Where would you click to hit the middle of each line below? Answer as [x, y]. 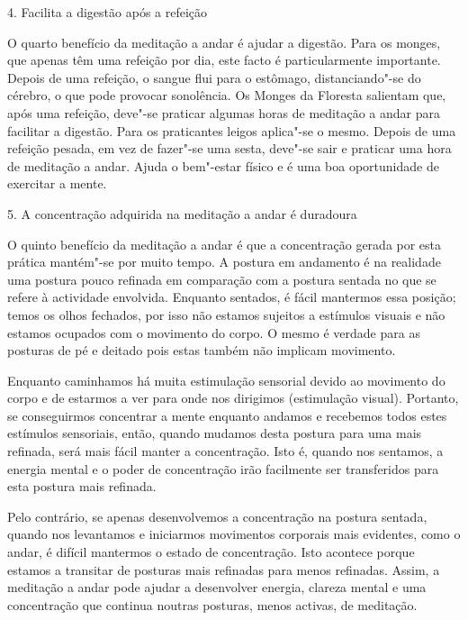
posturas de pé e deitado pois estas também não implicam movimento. [202, 350]
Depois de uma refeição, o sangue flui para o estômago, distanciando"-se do [214, 77]
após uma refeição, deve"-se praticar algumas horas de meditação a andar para [224, 112]
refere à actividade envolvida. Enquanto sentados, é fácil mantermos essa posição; [232, 297]
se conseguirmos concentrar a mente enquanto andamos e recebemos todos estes [227, 415]
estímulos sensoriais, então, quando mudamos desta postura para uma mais [215, 433]
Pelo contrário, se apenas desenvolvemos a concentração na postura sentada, [217, 516]
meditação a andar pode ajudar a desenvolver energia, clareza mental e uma [217, 587]
